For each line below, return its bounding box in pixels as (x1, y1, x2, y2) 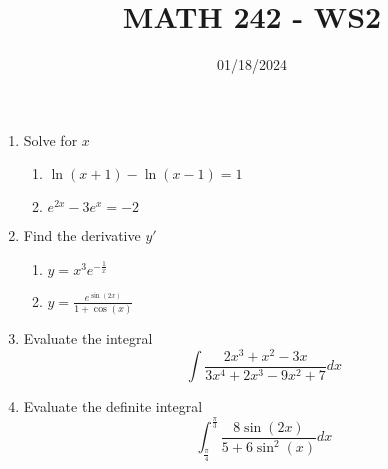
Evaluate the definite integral (23, 396, 203, 417)
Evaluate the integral (23, 328, 153, 349)
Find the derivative (23, 225, 141, 246)
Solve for (23, 129, 78, 150)
